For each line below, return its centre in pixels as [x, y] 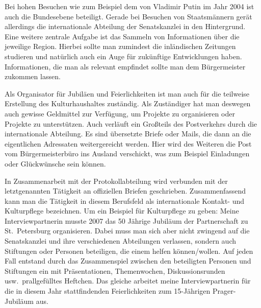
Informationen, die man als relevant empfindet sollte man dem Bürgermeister [125, 66]
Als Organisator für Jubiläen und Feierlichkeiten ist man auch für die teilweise [127, 93]
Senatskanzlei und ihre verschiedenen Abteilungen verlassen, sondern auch [121, 241]
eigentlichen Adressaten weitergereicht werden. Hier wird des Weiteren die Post [128, 143]
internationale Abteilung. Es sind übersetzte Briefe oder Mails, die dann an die [128, 134]
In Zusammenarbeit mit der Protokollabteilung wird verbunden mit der [116, 181]
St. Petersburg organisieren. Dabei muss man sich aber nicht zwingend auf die [127, 231]
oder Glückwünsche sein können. [55, 163]
